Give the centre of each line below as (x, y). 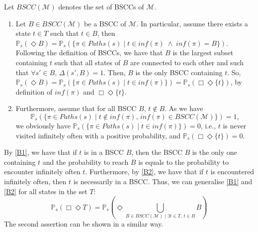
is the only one (215, 152)
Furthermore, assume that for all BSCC (76, 108)
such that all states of (87, 62)
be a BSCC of (105, 23)
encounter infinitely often (42, 172)
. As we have (184, 108)
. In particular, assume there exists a (192, 23)
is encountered (232, 172)
